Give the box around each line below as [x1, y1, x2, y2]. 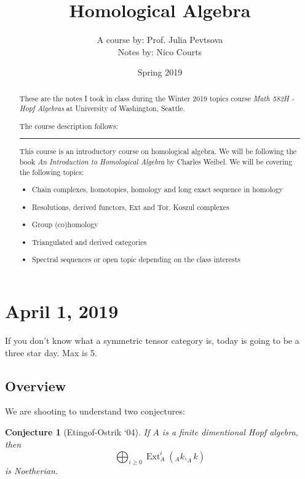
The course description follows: [19, 120, 118, 131]
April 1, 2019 [5, 298, 119, 324]
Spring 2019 [137, 66, 183, 79]
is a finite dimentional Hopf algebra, [162, 425, 298, 438]
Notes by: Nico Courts [117, 45, 202, 58]
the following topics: [19, 166, 84, 177]
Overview [5, 376, 66, 395]
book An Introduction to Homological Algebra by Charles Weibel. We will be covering [19, 157, 293, 166]
